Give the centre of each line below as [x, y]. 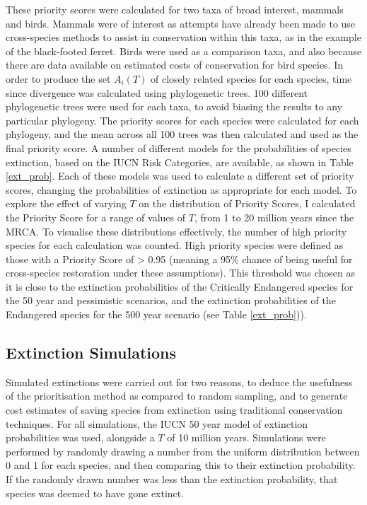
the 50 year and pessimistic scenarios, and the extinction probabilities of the [171, 300]
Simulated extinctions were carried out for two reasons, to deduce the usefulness [179, 382]
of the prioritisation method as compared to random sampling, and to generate [177, 396]
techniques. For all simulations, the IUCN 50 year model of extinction [157, 423]
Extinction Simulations [91, 353]
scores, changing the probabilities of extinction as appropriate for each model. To [181, 189]
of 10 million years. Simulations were [246, 437]
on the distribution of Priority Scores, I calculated [247, 203]
